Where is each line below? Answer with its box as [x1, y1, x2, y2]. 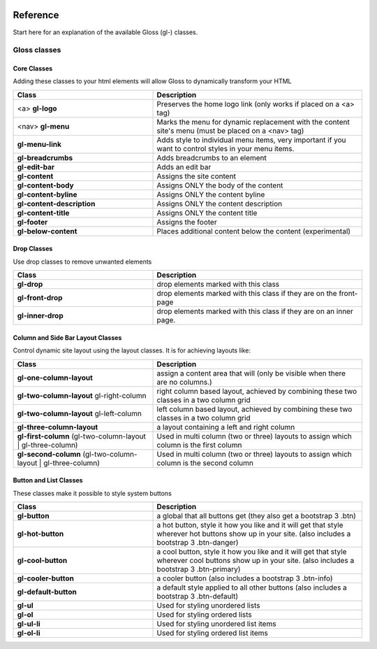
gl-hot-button [17, 529, 64, 539]
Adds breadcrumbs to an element [156, 152, 267, 162]
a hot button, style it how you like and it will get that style [156, 520, 343, 530]
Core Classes [13, 64, 53, 73]
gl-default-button [17, 587, 77, 597]
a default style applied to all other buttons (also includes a [156, 583, 347, 592]
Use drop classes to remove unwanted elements [13, 257, 152, 266]
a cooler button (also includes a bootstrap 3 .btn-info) [156, 573, 333, 583]
